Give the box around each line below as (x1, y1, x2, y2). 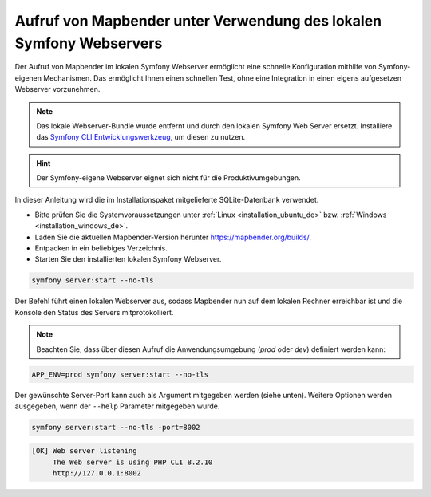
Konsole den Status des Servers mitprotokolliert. (14, 307, 174, 317)
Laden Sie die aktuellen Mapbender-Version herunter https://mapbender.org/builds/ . (34, 232, 311, 242)
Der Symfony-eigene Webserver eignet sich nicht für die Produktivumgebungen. (36, 173, 301, 183)
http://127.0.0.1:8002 (52, 469, 141, 478)
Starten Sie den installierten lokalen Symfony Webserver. (34, 254, 222, 264)
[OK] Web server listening (31, 447, 137, 456)
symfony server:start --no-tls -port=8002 (31, 423, 200, 432)
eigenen (14, 73, 42, 83)
